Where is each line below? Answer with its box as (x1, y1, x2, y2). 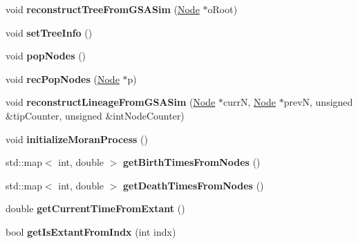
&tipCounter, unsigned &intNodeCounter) (6, 108, 185, 122)
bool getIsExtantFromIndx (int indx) (6, 224, 176, 238)
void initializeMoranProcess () (6, 131, 148, 146)
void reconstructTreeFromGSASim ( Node (6, 2, 200, 16)
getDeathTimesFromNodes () (123, 178, 264, 192)
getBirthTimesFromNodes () (123, 155, 261, 169)
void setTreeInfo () (6, 25, 93, 39)
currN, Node (223, 95, 276, 109)
